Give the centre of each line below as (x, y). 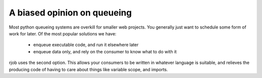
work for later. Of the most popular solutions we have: (63, 33)
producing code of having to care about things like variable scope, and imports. (89, 69)
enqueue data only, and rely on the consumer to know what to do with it (105, 51)
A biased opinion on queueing (70, 13)
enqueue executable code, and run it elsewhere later (86, 45)
